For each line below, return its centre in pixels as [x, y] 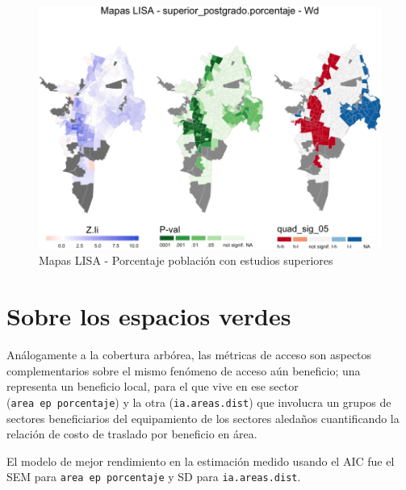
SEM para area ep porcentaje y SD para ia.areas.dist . [154, 477]
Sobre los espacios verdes [149, 316]
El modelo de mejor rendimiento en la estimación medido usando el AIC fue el [201, 461]
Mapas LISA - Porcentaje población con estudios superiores [186, 260]
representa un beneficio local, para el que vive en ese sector [153, 386]
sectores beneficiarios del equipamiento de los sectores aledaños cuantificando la [203, 418]
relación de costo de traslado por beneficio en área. [132, 434]
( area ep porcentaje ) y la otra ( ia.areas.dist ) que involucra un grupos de [199, 402]
